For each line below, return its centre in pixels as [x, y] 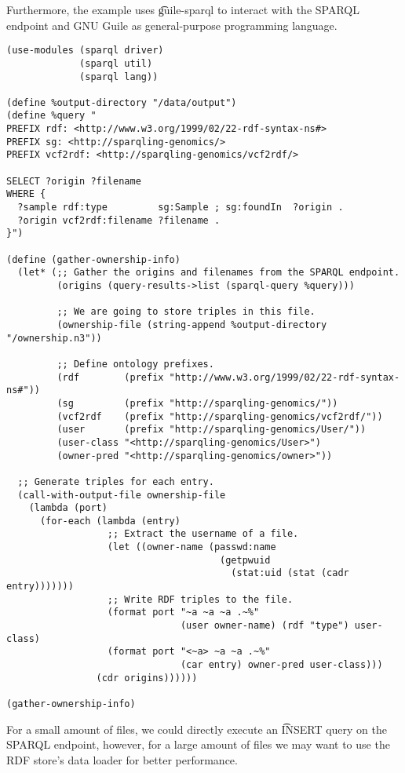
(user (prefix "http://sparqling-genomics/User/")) [212, 430]
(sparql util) [116, 63]
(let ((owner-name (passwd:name [192, 547]
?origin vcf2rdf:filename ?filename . [119, 220]
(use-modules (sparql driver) [85, 51]
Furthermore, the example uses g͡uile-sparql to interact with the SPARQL [183, 9]
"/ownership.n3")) [54, 338]
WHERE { [26, 194]
